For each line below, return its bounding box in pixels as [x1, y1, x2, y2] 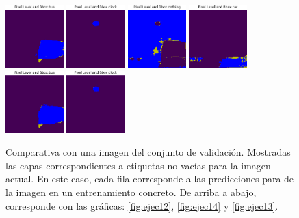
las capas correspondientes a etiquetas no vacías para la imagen [5, 158, 271, 172]
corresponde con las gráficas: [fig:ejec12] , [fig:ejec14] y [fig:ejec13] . [5, 198, 278, 213]
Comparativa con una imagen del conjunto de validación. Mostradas [5, 145, 291, 159]
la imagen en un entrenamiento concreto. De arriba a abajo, [5, 185, 257, 200]
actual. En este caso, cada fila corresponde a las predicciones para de [5, 172, 294, 186]
